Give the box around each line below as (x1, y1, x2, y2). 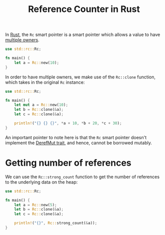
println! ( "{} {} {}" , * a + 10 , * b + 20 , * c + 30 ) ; (14, 121, 122, 126)
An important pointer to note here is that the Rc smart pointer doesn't (5, 134, 146, 140)
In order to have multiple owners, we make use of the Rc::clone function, (5, 74, 156, 80)
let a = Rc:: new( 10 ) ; (14, 60, 59, 65)
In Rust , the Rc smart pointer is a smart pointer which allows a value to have (5, 31, 160, 38)
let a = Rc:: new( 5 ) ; (14, 202, 57, 208)
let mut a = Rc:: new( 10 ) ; (14, 102, 68, 108)
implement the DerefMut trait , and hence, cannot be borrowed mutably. (5, 140, 152, 146)
